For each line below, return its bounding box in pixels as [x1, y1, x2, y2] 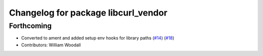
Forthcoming [9, 21, 52, 30]
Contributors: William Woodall [21, 42, 81, 48]
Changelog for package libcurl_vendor [9, 7, 168, 18]
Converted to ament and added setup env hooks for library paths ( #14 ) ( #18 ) [21, 35, 175, 41]
